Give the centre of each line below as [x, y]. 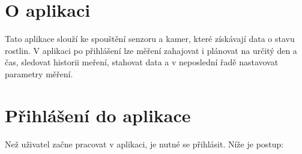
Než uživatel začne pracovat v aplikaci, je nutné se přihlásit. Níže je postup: [144, 144]
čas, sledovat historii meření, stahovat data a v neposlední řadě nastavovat [142, 62]
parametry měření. [39, 73]
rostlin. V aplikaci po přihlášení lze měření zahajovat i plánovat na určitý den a [151, 50]
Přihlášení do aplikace [98, 115]
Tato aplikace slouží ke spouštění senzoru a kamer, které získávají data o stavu [150, 39]
